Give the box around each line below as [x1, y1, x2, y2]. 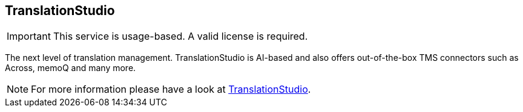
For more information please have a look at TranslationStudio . [31, 83, 311, 96]
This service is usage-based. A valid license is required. [53, 30, 308, 43]
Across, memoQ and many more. [5, 63, 136, 73]
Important [7, 30, 51, 43]
